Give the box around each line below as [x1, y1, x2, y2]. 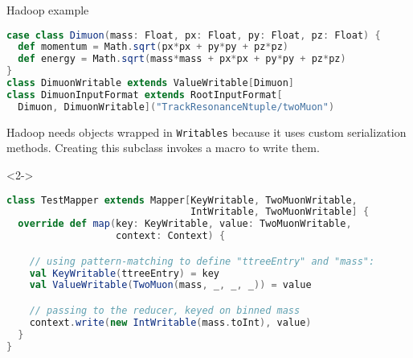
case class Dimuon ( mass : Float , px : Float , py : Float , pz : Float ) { [6, 29, 381, 41]
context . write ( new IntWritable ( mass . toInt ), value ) [29, 316, 312, 328]
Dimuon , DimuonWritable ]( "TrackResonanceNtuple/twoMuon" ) [18, 101, 335, 113]
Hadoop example [6, 2, 89, 18]
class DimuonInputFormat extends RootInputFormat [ [6, 88, 283, 101]
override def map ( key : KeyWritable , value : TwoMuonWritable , [18, 218, 352, 230]
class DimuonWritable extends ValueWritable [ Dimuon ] [6, 77, 294, 89]
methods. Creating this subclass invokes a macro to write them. [6, 139, 320, 156]
